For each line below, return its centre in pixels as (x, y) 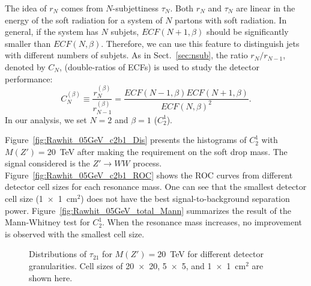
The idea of (26, 8)
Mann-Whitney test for (47, 222)
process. (147, 163)
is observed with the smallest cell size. (75, 233)
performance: (29, 78)
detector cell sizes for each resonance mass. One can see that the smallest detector (156, 187)
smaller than (28, 43)
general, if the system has (52, 32)
